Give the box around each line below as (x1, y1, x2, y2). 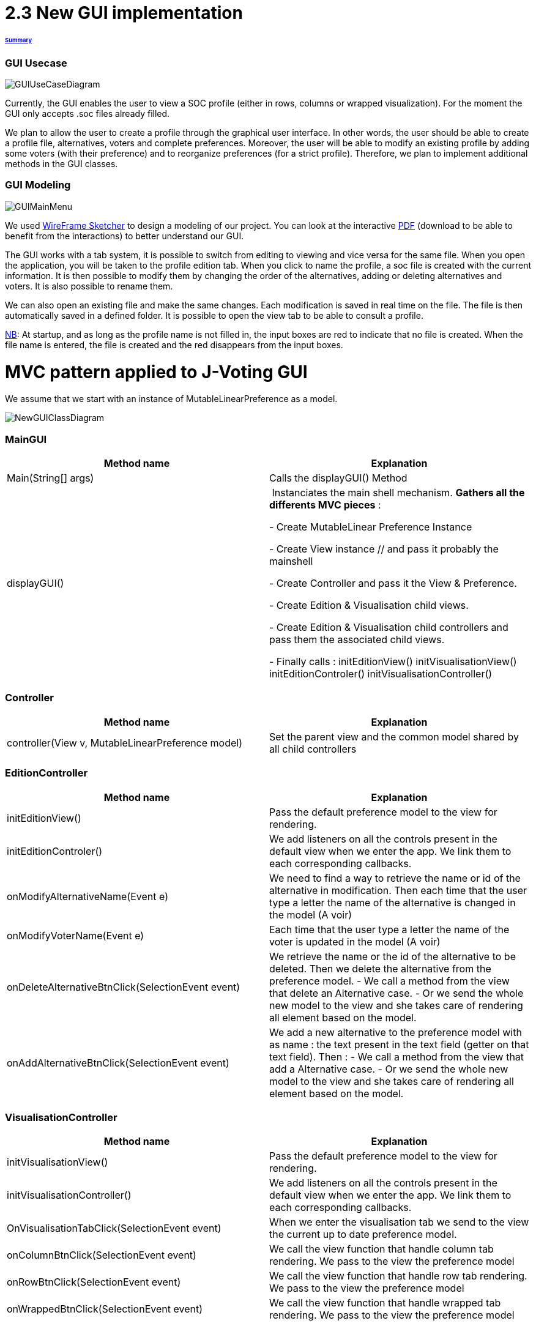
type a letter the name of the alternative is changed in (269, 896, 516, 909)
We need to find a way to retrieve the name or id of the (269, 871, 521, 884)
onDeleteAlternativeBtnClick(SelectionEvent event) (7, 980, 240, 993)
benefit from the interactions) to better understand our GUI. (5, 230, 244, 241)
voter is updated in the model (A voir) (269, 935, 441, 948)
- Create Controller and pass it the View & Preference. (269, 577, 517, 590)
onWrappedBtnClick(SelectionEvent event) (7, 1303, 203, 1316)
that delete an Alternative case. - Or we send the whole (269, 986, 524, 999)
